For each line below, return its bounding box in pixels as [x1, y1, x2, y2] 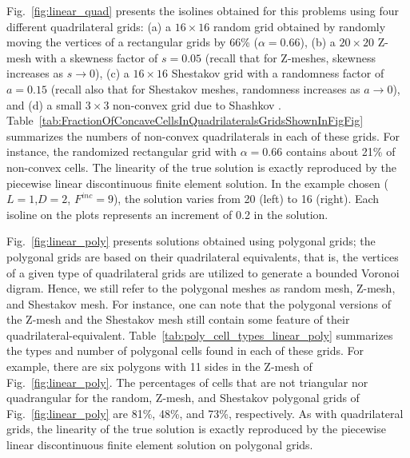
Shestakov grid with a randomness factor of [171, 65, 384, 82]
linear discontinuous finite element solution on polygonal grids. [6, 436, 313, 453]
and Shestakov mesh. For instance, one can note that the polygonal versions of [6, 295, 391, 312]
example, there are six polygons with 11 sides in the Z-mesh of [6, 358, 312, 375]
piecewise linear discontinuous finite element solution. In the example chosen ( [6, 174, 388, 191]
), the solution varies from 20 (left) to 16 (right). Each [113, 190, 380, 207]
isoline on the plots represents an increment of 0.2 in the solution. [6, 205, 328, 222]
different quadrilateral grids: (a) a [6, 18, 171, 34]
